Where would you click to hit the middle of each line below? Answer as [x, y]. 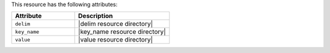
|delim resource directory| [116, 24]
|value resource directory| [115, 40]
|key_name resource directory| [122, 32]
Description [95, 16]
